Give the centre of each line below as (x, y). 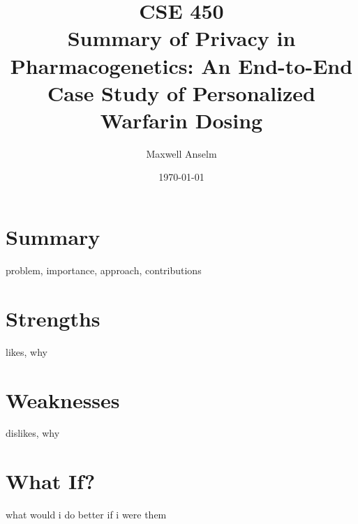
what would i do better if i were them (86, 515)
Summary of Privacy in (181, 38)
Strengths (53, 318)
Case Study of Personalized (181, 92)
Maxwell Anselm (181, 153)
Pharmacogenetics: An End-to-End (181, 65)
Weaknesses (63, 399)
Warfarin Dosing (181, 120)
